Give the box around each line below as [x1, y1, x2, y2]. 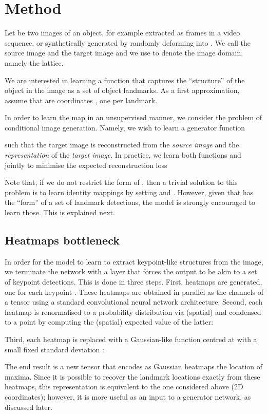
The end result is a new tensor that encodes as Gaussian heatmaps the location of [5, 361, 263, 372]
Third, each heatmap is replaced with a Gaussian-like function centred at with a [5, 333, 257, 344]
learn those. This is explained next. [5, 207, 115, 218]
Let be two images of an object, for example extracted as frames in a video [5, 27, 240, 38]
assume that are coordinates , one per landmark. [5, 95, 158, 105]
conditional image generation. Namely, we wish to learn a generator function [5, 122, 245, 133]
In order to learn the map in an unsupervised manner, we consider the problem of [5, 112, 262, 123]
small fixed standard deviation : [5, 344, 104, 354]
